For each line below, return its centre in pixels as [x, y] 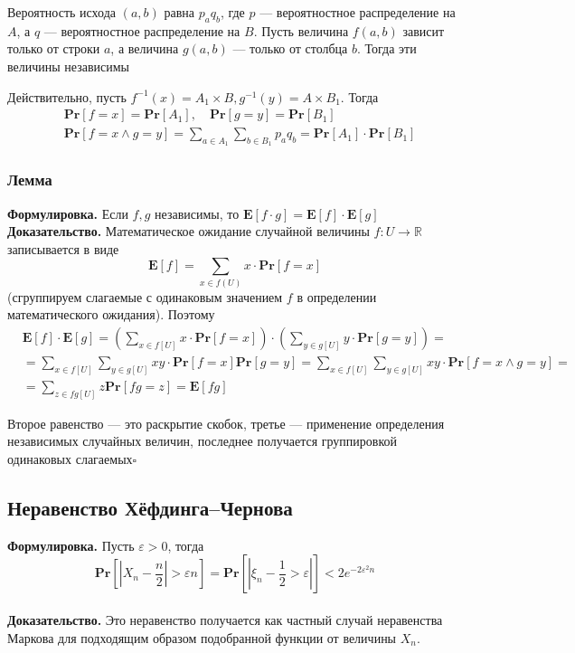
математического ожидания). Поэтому [111, 314]
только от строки [54, 48]
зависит [424, 30]
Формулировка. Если [68, 213]
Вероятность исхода [61, 12]
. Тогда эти [386, 48]
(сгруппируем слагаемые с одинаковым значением [145, 296]
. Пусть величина [301, 30]
